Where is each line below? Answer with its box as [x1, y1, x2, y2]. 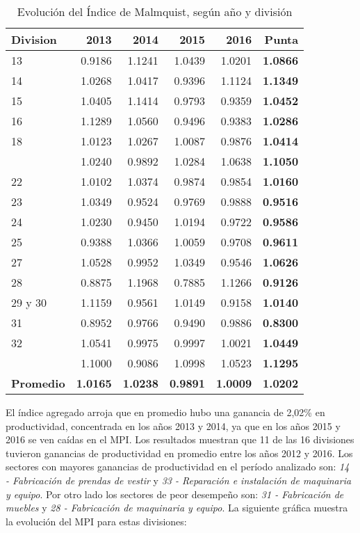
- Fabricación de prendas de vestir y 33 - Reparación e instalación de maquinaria [6, 472, 352, 487]
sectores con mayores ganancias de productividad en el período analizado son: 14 [6, 459, 350, 474]
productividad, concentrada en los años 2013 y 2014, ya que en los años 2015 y [6, 418, 341, 433]
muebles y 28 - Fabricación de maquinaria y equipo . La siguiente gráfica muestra [6, 500, 348, 515]
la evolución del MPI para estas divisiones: [6, 514, 187, 528]
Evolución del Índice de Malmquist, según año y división [17, 3, 293, 19]
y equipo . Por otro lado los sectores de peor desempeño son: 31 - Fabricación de [6, 486, 344, 501]
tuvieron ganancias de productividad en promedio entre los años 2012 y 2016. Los [6, 445, 353, 460]
